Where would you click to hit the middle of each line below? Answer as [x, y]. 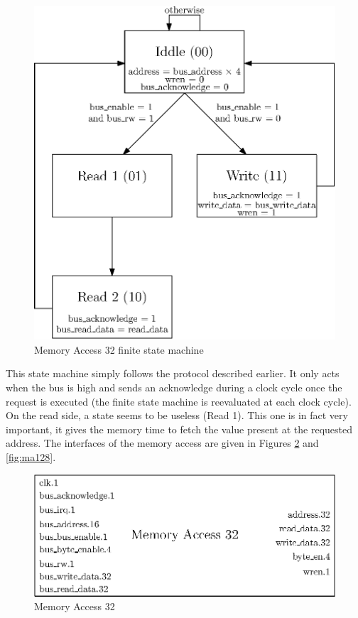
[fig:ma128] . [31, 456]
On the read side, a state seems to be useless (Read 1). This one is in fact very [177, 415]
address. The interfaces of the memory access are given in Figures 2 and [162, 443]
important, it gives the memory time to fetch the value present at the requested [179, 429]
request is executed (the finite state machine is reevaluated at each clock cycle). [179, 401]
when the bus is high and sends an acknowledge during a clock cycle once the [174, 387]
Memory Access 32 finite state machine [119, 349]
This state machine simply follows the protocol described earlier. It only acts [173, 373]
